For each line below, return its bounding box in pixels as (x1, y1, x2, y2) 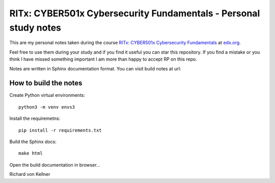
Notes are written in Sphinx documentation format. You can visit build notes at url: (9, 65, 181, 71)
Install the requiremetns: (9, 115, 61, 122)
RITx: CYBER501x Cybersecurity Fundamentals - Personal (9, 8, 260, 19)
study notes (9, 22, 61, 33)
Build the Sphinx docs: (9, 138, 57, 145)
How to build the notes (9, 79, 82, 88)
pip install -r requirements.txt (18, 127, 102, 133)
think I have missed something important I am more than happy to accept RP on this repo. (9, 56, 197, 62)
